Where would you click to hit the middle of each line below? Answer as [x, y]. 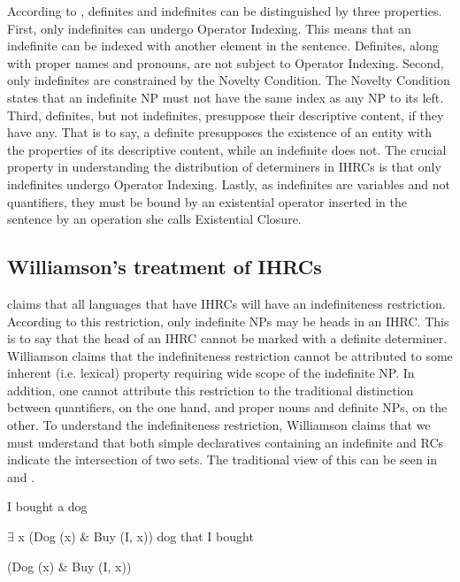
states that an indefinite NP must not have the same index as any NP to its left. [226, 97]
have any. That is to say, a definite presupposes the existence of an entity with [219, 132]
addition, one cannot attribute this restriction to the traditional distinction [211, 390]
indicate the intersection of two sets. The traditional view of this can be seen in [222, 459]
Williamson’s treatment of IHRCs [165, 267]
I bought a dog [47, 506]
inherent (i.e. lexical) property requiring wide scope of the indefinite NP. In [211, 373]
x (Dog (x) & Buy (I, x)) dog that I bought [136, 536]
